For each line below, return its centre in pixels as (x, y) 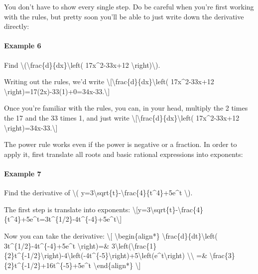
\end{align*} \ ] (117, 265)
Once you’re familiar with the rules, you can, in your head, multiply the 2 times (126, 108)
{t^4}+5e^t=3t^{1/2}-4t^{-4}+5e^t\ (62, 219)
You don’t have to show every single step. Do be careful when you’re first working (129, 6)
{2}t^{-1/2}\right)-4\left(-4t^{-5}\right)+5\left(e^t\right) (95, 255)
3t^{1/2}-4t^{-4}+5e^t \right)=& (57, 245)
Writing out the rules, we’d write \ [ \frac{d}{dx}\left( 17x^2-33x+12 (109, 81)
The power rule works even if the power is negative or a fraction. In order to (121, 144)
